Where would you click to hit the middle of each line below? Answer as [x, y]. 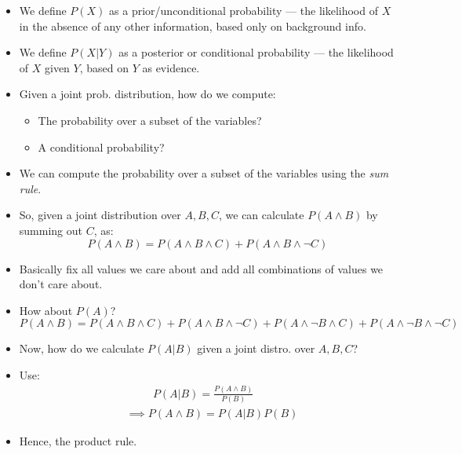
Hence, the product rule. [78, 441]
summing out [51, 230]
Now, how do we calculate [82, 348]
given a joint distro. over [256, 348]
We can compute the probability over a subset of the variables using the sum [204, 173]
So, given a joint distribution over [100, 215]
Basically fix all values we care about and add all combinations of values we [201, 268]
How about [46, 310]
